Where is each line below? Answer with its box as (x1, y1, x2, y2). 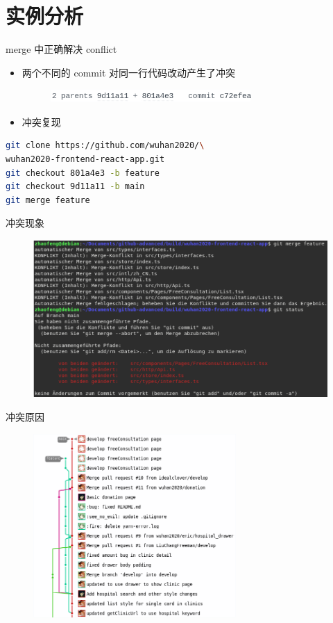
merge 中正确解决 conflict (6, 42, 117, 56)
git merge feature (6, 195, 90, 205)
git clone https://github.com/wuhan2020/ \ (6, 140, 205, 151)
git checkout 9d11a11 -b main (6, 181, 145, 192)
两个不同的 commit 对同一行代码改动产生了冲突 (22, 65, 235, 79)
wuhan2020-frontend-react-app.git (6, 154, 165, 164)
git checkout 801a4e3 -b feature (6, 168, 160, 178)
